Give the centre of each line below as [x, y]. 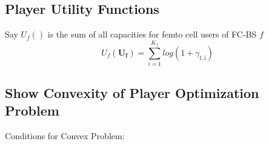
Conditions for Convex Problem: [65, 135]
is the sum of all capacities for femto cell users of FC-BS [152, 34]
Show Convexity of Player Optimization [132, 92]
